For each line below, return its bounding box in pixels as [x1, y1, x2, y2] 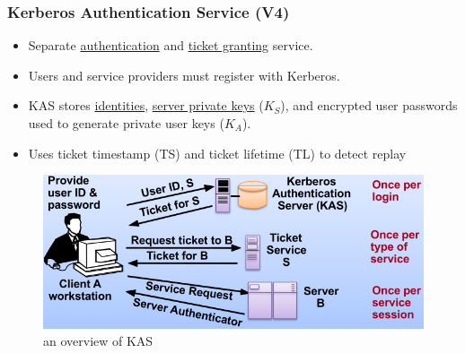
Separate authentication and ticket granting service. [28, 36, 313, 55]
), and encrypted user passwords [280, 96, 458, 115]
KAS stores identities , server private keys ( [28, 96, 264, 115]
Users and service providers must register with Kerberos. [28, 65, 340, 84]
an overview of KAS [43, 331, 154, 350]
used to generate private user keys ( [28, 114, 224, 132]
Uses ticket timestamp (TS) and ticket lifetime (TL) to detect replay [28, 143, 407, 162]
